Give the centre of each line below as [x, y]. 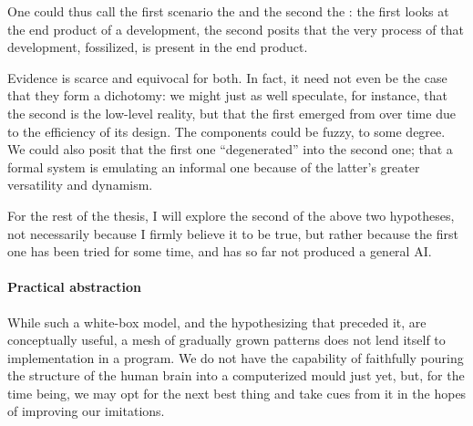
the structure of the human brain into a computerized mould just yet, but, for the [236, 375]
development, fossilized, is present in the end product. [158, 47]
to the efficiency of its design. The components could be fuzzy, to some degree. [226, 131]
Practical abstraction [74, 287]
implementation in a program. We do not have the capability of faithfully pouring [236, 357]
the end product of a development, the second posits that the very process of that [236, 29]
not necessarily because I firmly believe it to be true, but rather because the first [233, 233]
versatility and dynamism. [80, 185]
